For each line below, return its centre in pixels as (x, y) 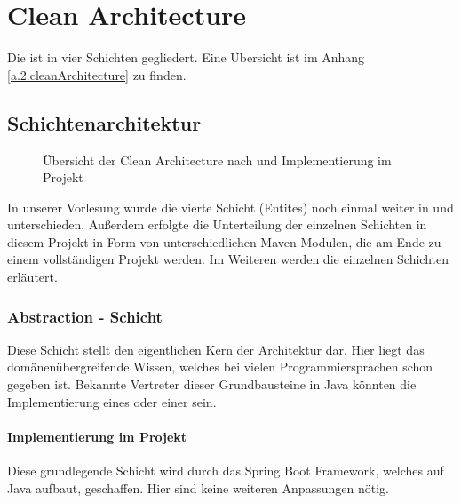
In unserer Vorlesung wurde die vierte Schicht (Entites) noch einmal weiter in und (230, 207)
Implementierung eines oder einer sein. (112, 401)
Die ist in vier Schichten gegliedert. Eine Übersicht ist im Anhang (186, 57)
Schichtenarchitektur (104, 122)
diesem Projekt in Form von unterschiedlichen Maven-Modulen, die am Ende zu (224, 241)
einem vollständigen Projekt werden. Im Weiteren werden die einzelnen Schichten (228, 259)
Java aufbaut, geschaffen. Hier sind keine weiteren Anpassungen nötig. (198, 487)
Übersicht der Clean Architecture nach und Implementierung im (217, 160)
